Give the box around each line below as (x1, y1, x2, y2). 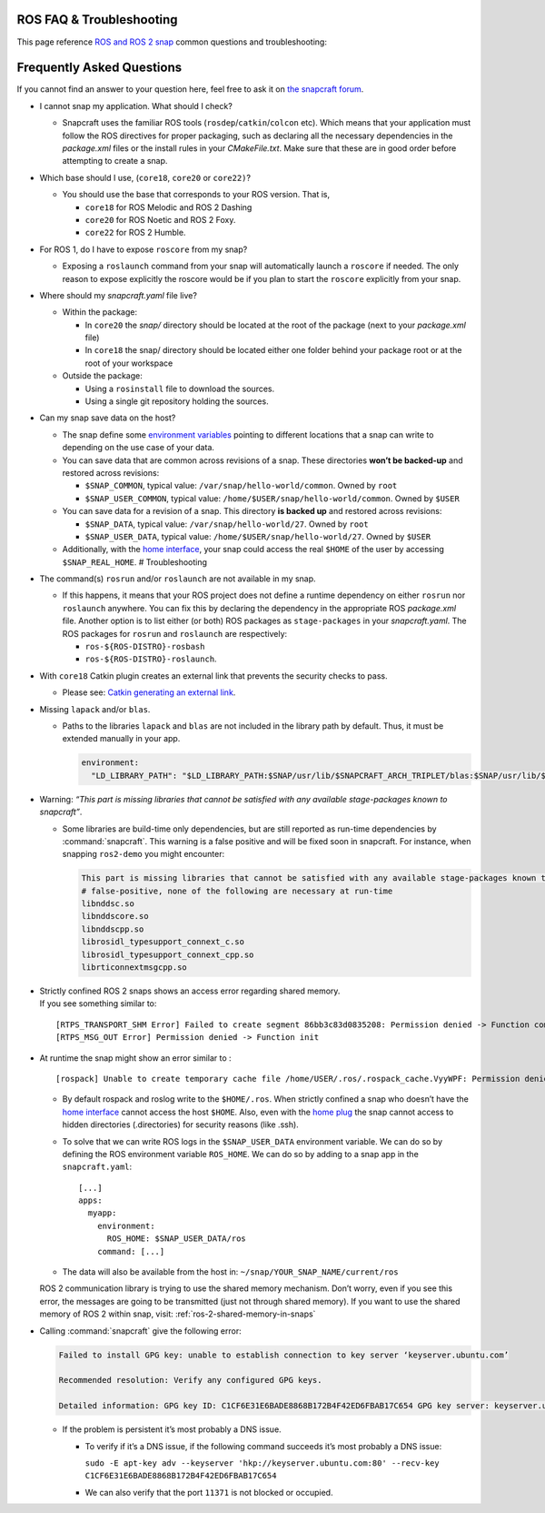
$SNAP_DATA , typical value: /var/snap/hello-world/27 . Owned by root (84, 519, 369, 530)
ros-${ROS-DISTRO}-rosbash (84, 641, 205, 652)
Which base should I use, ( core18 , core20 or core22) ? (39, 172, 252, 183)
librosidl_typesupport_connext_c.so (81, 937, 245, 947)
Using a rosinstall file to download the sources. (84, 383, 275, 394)
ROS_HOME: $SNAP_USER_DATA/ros (106, 1234, 247, 1244)
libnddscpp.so (81, 923, 144, 934)
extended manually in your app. (62, 733, 181, 744)
